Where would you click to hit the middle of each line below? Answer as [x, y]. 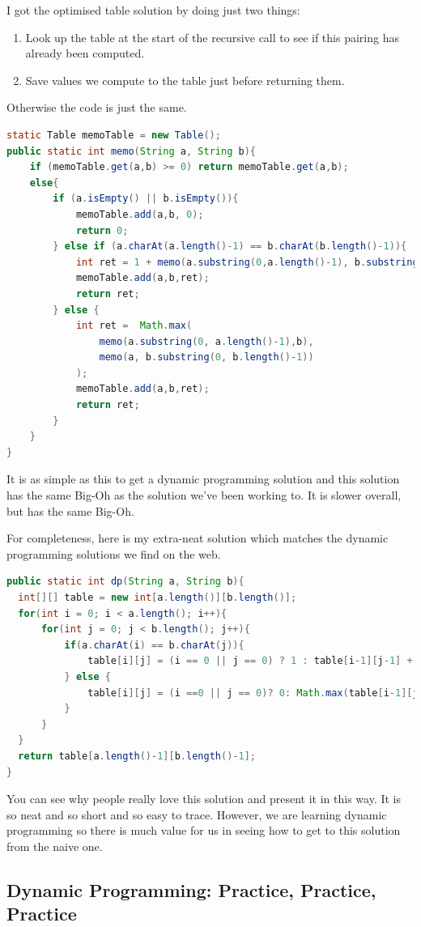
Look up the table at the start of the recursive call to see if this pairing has [212, 37]
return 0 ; [102, 230]
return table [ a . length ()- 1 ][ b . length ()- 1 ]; [137, 756]
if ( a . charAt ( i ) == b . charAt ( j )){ [154, 645]
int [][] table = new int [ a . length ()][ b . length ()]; [157, 597]
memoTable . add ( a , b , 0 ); [140, 214]
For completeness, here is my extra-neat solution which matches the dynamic [198, 538]
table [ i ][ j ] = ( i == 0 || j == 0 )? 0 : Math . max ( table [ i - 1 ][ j [253, 693]
